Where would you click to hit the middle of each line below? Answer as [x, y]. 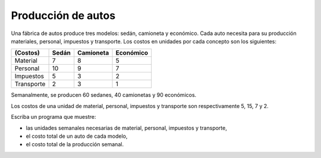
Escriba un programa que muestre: [53, 117]
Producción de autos [63, 15]
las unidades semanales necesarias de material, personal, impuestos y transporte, [126, 128]
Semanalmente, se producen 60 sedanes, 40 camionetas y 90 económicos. [104, 95]
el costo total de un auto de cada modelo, [77, 136]
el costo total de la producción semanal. [75, 144]
